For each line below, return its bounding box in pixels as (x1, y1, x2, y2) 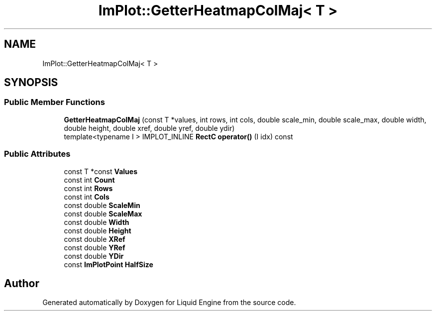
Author (4, 277, 39, 290)
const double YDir (64, 251, 124, 260)
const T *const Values (64, 167, 137, 176)
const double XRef (64, 234, 125, 243)
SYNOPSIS (4, 76, 58, 89)
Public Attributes (4, 149, 71, 159)
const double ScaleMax (64, 209, 142, 218)
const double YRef (64, 243, 125, 252)
